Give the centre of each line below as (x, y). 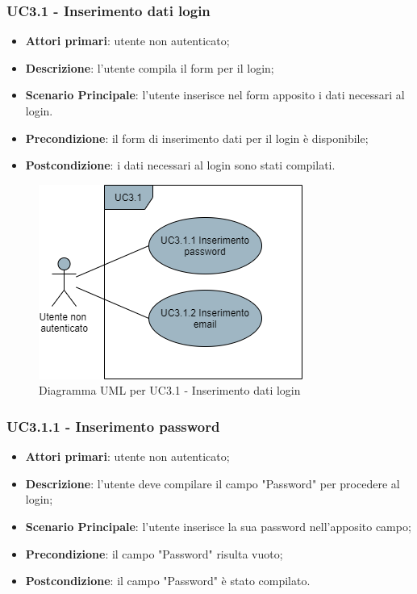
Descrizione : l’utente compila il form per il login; (150, 67)
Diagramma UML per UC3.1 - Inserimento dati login (170, 390)
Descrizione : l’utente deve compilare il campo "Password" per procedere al (213, 483)
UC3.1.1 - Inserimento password (113, 426)
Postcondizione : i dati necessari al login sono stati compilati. (180, 165)
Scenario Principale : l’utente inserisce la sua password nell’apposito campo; (218, 526)
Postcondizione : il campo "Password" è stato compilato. (168, 581)
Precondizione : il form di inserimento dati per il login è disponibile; (197, 138)
